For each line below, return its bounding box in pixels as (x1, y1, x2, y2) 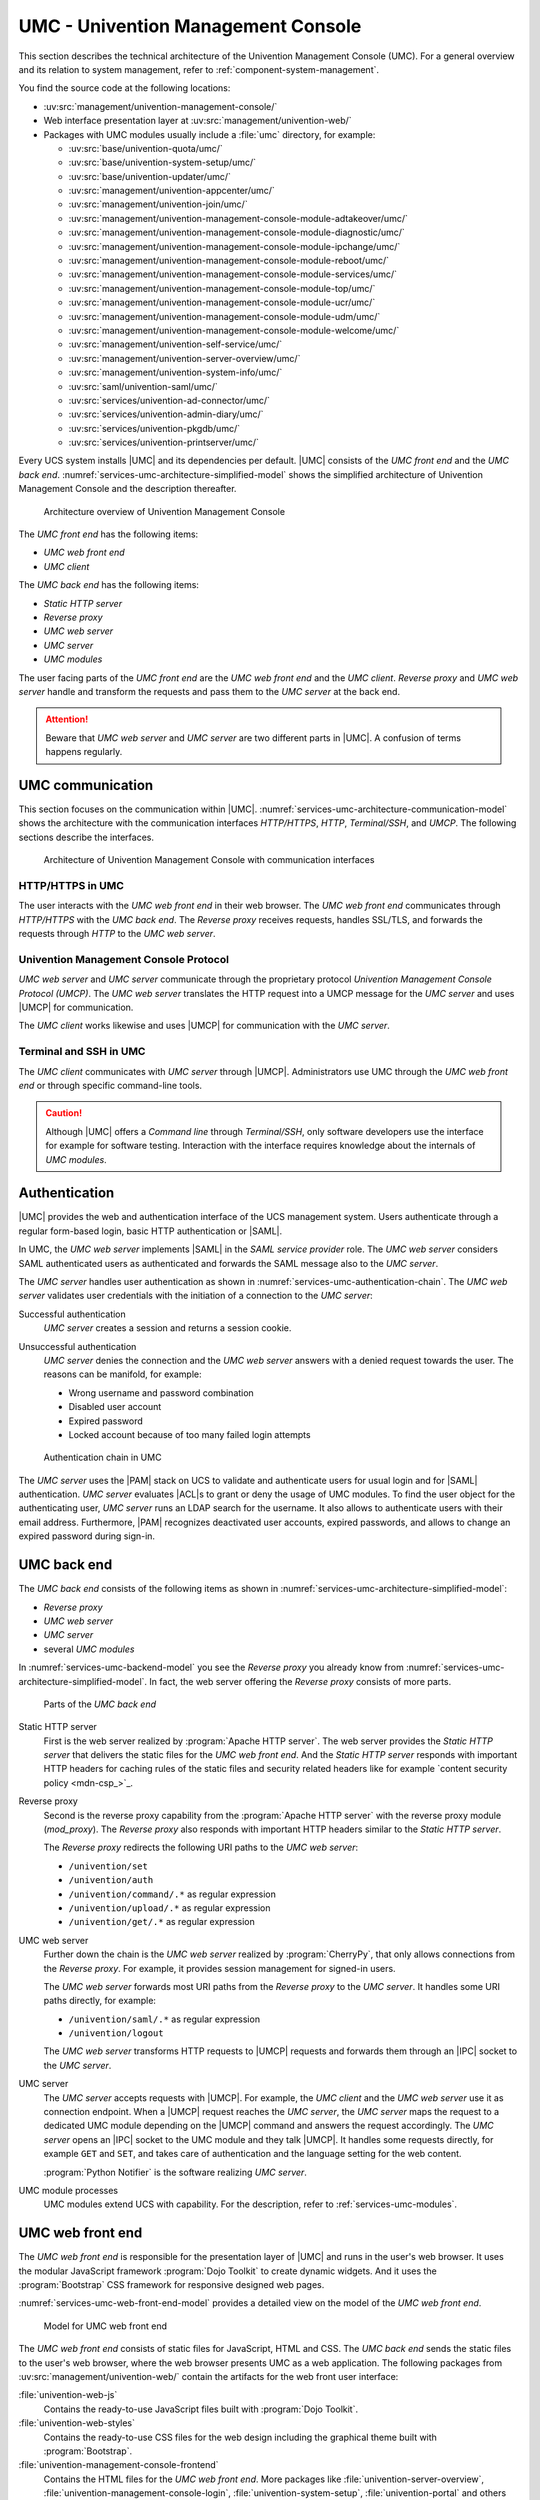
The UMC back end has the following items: (18, 579, 200, 591)
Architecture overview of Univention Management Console (43, 505, 285, 517)
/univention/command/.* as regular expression (68, 1888, 277, 1900)
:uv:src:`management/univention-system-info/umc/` (68, 366, 283, 379)
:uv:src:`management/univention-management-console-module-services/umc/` (68, 268, 397, 280)
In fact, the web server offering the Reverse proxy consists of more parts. (149, 1675, 452, 1687)
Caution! (45, 1107, 83, 1119)
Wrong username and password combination (68, 1386, 254, 1399)
